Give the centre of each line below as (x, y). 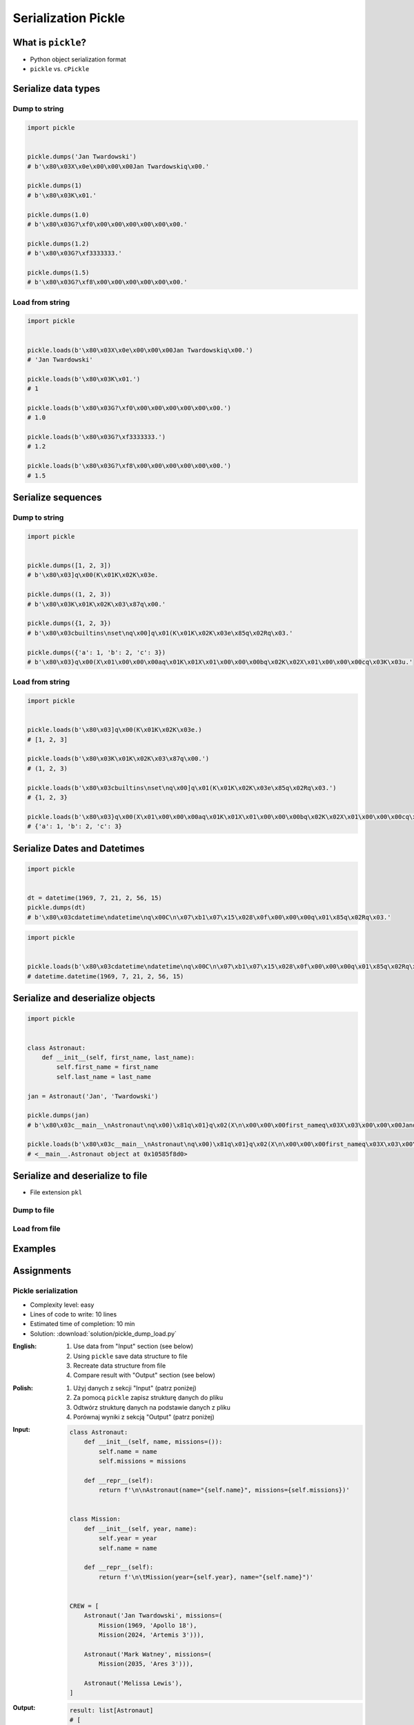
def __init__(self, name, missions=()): (153, 1442)
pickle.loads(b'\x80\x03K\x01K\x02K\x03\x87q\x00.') (118, 759)
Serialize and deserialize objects (84, 998)
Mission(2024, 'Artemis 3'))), (152, 1635)
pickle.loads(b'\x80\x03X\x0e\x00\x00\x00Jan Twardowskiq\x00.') (140, 350)
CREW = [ (84, 1606)
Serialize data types (56, 89)
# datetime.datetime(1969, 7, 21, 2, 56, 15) (106, 976)
